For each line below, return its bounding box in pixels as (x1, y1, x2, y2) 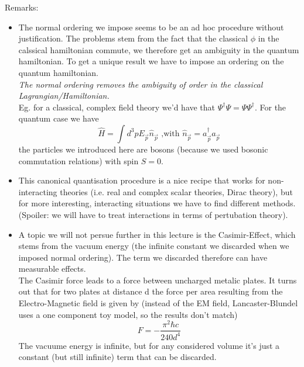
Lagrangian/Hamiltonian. (18, 89, 110, 102)
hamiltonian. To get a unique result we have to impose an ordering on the (18, 55, 284, 67)
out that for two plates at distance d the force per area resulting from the (18, 285, 283, 297)
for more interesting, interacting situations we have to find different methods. (18, 197, 296, 209)
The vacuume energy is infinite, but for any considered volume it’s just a (18, 339, 280, 351)
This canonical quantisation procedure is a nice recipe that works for (18, 174, 265, 186)
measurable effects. (18, 262, 86, 275)
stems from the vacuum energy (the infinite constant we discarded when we (18, 240, 289, 252)
